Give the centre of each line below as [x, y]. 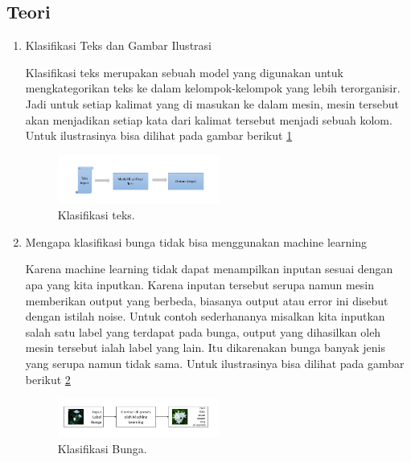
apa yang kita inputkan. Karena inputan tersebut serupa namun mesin [200, 285]
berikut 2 [48, 379]
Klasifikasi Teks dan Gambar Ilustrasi [118, 45]
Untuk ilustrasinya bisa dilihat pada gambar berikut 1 [159, 135]
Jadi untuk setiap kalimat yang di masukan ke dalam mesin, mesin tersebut [212, 103]
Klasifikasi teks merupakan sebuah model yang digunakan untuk [184, 72]
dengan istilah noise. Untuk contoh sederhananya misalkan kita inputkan [205, 316]
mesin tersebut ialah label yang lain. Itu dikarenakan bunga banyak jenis [205, 348]
